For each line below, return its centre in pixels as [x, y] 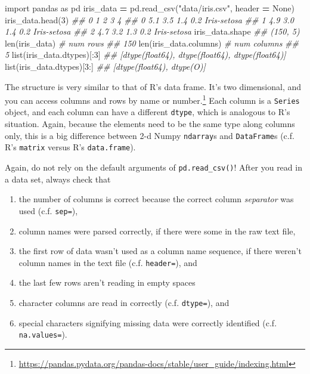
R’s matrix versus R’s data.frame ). [70, 147]
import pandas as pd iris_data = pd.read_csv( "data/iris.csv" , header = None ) [150, 8]
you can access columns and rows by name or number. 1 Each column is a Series [152, 99]
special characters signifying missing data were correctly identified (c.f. [148, 322]
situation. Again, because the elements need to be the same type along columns [150, 124]
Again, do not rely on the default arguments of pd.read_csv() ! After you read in [154, 167]
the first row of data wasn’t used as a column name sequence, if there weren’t [160, 251]
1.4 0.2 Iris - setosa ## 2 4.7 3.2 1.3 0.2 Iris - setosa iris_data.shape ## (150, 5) [152, 31]
